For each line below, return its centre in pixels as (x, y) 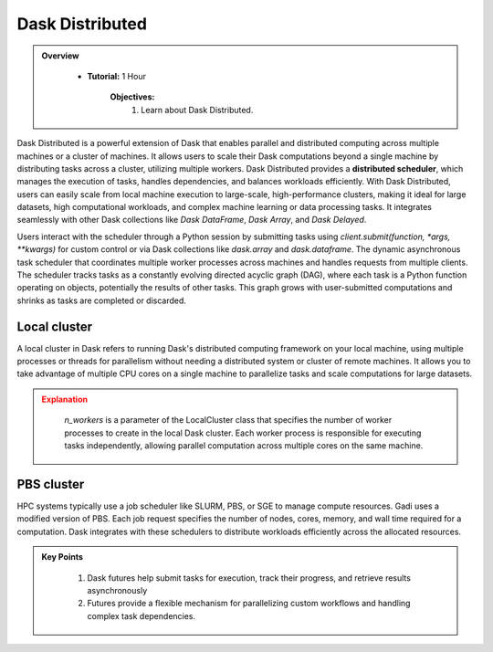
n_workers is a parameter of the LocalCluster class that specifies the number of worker (228, 420)
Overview (60, 56)
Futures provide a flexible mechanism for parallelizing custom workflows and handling (249, 604)
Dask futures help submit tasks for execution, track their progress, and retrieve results (249, 578)
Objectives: (132, 97)
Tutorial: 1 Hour (116, 76)
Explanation (65, 399)
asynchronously (117, 590)
